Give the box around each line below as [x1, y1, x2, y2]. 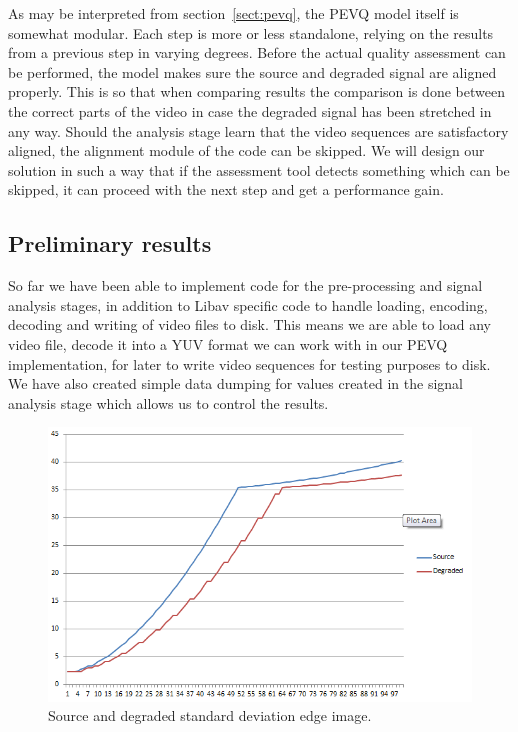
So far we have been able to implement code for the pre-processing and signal [8, 275, 483, 296]
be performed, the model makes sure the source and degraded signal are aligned [8, 61, 497, 82]
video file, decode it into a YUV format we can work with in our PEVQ [8, 333, 448, 354]
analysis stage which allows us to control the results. [8, 392, 329, 413]
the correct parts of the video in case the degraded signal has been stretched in [8, 100, 492, 121]
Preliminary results [8, 228, 212, 259]
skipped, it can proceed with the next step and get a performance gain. [8, 179, 444, 200]
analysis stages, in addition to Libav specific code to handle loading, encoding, [8, 294, 488, 315]
